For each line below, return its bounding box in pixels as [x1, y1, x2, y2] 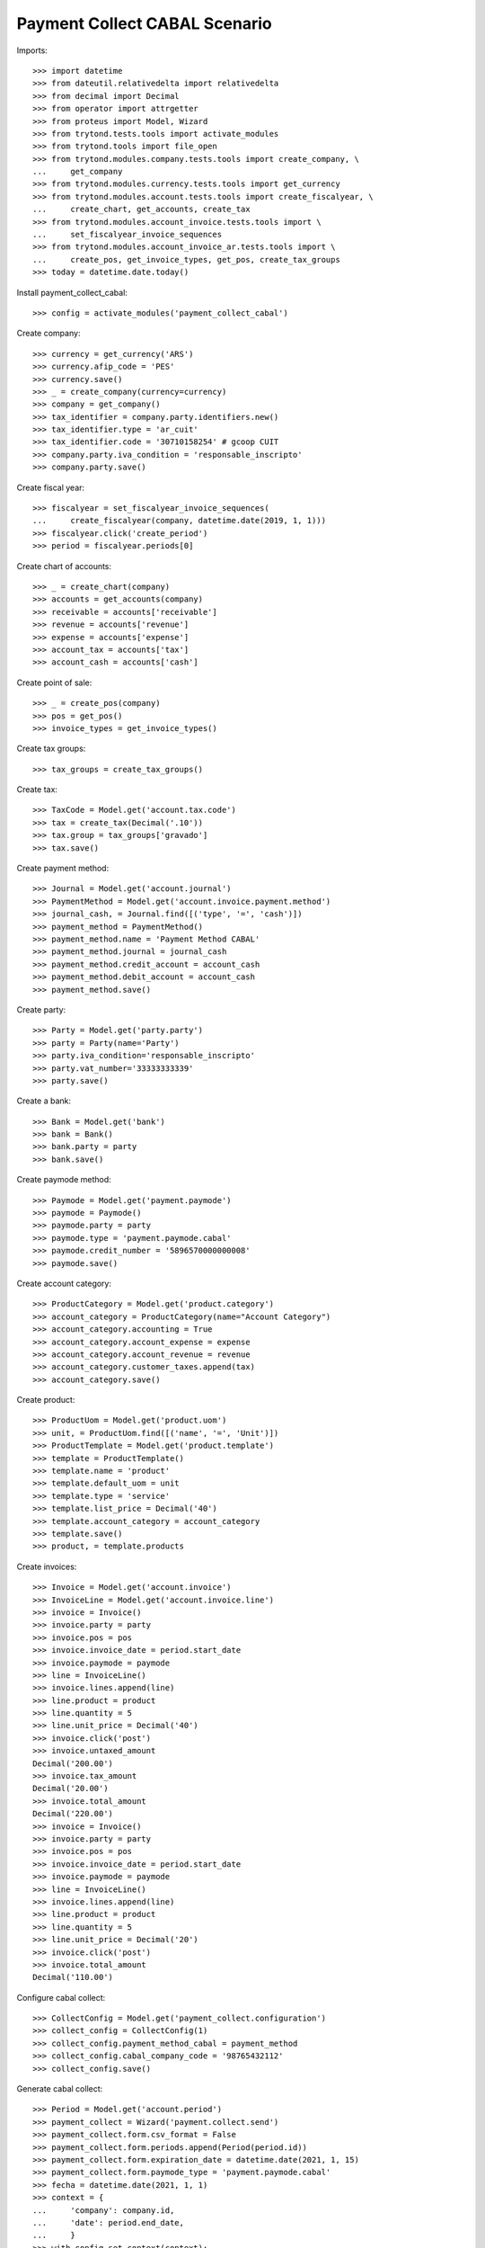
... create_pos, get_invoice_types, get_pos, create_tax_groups [32, 254, 340, 264]
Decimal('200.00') [32, 1758, 114, 1769]
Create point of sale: [16, 677, 93, 688]
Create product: [16, 1395, 75, 1405]
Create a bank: [16, 1095, 72, 1106]
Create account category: [16, 1278, 112, 1289]
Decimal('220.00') [32, 1808, 114, 1819]
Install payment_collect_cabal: [16, 287, 128, 298]
